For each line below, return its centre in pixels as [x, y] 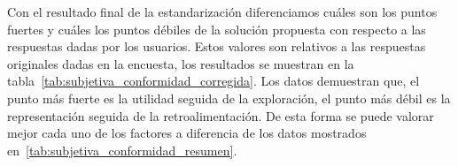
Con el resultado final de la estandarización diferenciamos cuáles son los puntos [222, 11]
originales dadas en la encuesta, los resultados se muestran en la [181, 63]
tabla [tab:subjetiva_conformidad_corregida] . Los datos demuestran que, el [213, 81]
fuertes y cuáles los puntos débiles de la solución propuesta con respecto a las [217, 29]
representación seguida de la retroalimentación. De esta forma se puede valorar [221, 115]
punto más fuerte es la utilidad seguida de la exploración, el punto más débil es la [229, 98]
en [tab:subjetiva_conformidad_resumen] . [122, 150]
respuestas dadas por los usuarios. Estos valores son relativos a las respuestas [217, 46]
